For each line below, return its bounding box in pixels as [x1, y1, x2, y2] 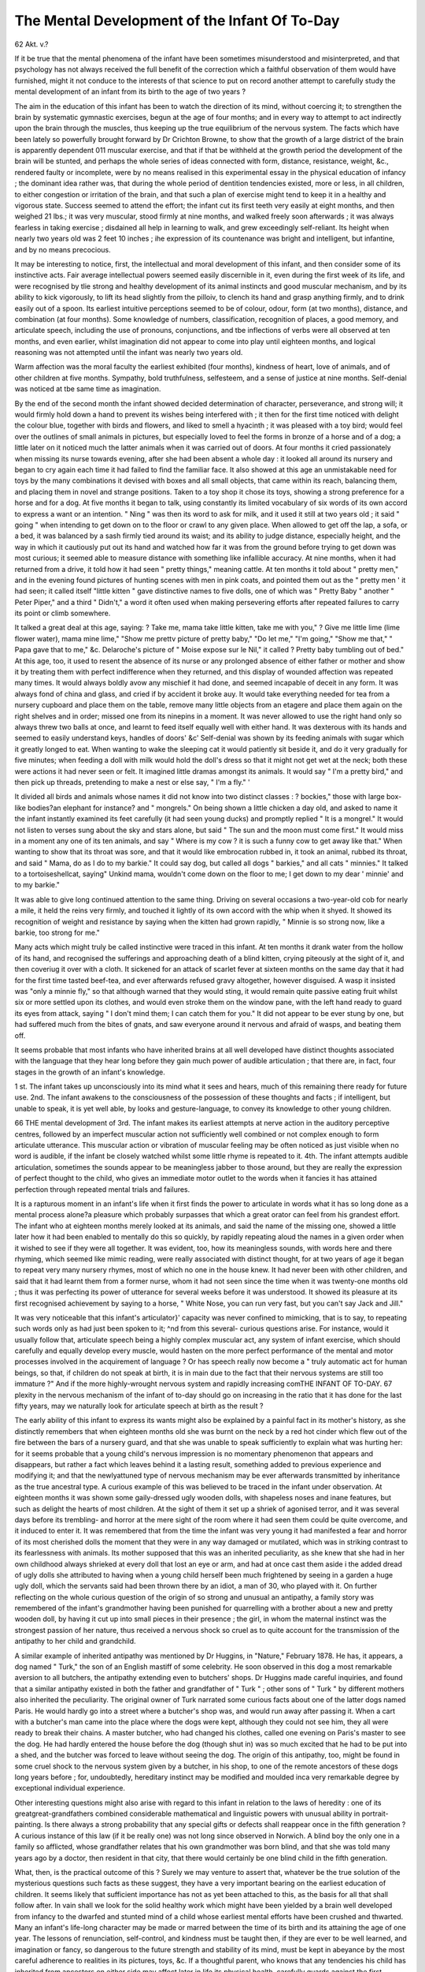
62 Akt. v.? [14, 39, 49, 49]
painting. [14, 1820, 43, 1829]
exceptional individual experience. [14, 1783, 126, 1793]
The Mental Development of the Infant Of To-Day [14, 12, 340, 29]
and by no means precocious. [14, 245, 112, 254]
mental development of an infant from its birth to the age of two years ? [14, 87, 246, 96]
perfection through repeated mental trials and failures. [14, 1184, 190, 1194]
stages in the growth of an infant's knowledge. [14, 1067, 165, 1077]
